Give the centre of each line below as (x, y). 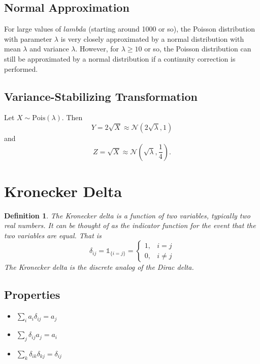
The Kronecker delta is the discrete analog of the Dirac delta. (99, 267)
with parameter (28, 38)
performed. (21, 68)
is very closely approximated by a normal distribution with (152, 38)
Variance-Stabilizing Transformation (101, 96)
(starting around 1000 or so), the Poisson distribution (172, 29)
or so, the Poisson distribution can (198, 49)
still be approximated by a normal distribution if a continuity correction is (120, 58)
